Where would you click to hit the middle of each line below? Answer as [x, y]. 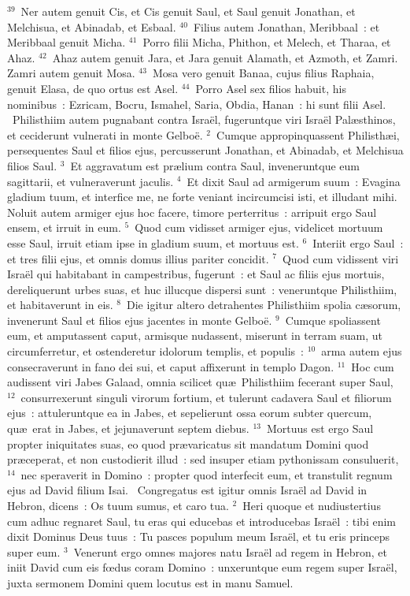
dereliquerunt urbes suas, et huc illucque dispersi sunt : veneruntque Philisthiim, [202, 289]
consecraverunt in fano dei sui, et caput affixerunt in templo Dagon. [171, 366]
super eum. [34, 551]
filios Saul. [32, 165]
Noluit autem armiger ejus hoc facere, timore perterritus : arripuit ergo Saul [192, 212]
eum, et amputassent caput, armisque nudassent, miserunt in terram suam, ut [195, 335]
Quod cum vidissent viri [340, 258]
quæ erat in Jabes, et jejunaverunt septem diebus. [128, 428]
